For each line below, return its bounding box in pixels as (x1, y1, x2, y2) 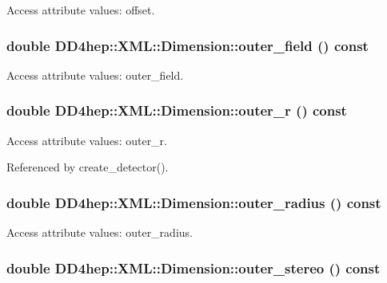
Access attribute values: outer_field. (6, 66, 184, 83)
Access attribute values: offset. (6, 2, 155, 18)
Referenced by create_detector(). (6, 159, 169, 175)
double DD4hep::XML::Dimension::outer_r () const (6, 100, 347, 120)
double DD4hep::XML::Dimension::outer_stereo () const (6, 257, 381, 277)
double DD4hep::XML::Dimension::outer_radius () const (6, 192, 381, 212)
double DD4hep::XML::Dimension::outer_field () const (6, 35, 369, 55)
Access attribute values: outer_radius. (6, 224, 193, 241)
